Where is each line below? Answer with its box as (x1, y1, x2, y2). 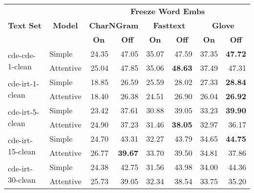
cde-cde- (8, 49, 36, 61)
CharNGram (89, 20, 139, 31)
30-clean (8, 174, 36, 185)
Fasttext (153, 20, 186, 31)
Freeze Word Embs (130, 5, 205, 17)
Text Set (8, 20, 42, 31)
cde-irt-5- (8, 106, 40, 117)
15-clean (8, 146, 36, 157)
